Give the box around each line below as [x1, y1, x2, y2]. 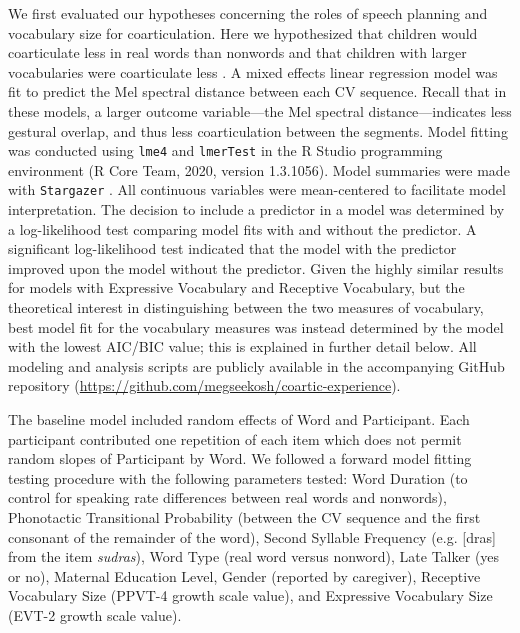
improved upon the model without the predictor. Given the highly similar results [8, 257, 504, 278]
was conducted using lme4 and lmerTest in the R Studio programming [8, 140, 443, 161]
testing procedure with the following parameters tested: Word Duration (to [8, 467, 468, 488]
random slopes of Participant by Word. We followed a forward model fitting [8, 448, 472, 469]
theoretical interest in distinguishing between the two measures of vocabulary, [8, 297, 484, 318]
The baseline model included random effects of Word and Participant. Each [8, 409, 470, 429]
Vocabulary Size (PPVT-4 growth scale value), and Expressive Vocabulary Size [8, 585, 493, 606]
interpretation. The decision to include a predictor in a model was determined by [8, 199, 505, 220]
